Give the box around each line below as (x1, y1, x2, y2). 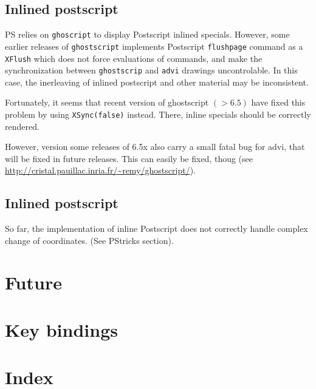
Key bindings (5, 317, 118, 342)
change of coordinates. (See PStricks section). (5, 234, 174, 246)
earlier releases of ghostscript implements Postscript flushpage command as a (5, 39, 303, 52)
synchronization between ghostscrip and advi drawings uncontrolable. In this (5, 64, 298, 76)
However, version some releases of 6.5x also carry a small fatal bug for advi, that (5, 140, 305, 153)
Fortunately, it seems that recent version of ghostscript (5, 96, 209, 109)
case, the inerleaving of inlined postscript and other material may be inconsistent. (5, 75, 309, 88)
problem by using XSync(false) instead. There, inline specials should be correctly (5, 108, 311, 121)
